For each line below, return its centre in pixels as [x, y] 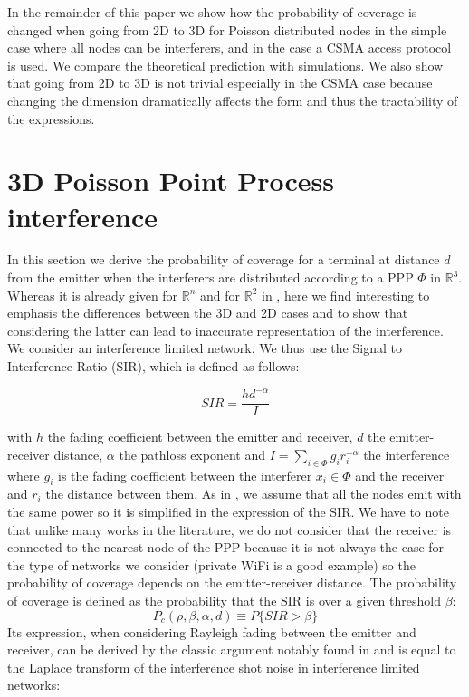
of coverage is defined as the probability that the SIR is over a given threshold [224, 600]
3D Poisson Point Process [171, 181]
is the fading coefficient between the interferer [185, 475]
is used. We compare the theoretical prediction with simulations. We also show [225, 65]
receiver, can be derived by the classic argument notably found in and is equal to [232, 649]
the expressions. [51, 118]
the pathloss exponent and [192, 454]
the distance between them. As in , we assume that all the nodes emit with [254, 494]
